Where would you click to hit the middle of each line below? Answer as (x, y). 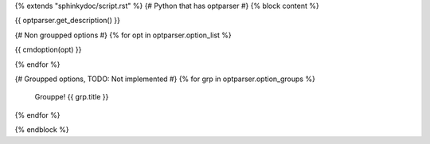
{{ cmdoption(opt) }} (48, 50)
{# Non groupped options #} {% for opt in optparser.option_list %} (123, 35)
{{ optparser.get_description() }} (68, 21)
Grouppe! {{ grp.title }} (72, 97)
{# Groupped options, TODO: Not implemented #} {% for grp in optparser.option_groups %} (165, 79)
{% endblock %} (42, 130)
